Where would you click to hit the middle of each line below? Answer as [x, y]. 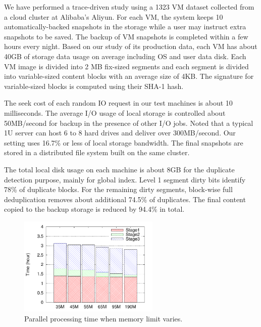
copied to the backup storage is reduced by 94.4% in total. [94, 209]
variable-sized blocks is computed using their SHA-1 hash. [94, 86]
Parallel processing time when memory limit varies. [103, 318]
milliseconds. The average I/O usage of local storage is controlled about [115, 112]
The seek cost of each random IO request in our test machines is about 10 [118, 103]
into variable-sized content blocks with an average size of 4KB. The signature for [129, 76]
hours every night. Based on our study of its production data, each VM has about [131, 46]
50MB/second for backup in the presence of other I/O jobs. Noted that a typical [129, 123]
